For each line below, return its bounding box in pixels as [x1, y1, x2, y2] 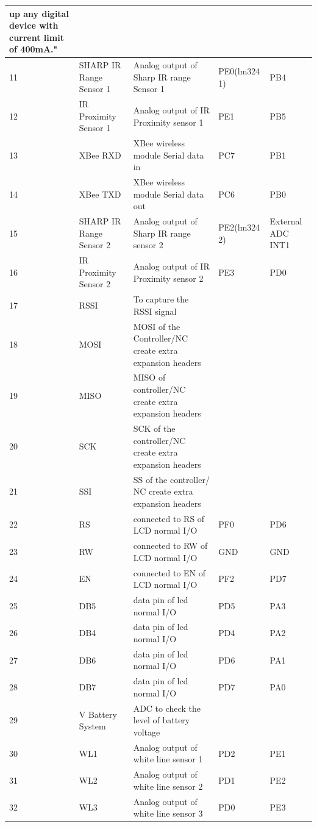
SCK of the [133, 422, 176, 434]
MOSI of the [133, 320, 180, 332]
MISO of [133, 371, 166, 384]
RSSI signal [133, 304, 177, 317]
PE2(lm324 [218, 221, 260, 234]
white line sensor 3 [133, 807, 203, 820]
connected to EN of [133, 566, 206, 579]
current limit [9, 30, 64, 43]
